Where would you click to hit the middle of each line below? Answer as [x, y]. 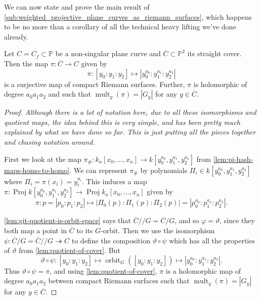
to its [85, 230]
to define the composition [111, 240]
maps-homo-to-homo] [37, 170]
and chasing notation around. [50, 141]
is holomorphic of [220, 84]
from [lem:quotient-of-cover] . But [69, 250]
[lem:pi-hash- [233, 159]
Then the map [26, 63]
